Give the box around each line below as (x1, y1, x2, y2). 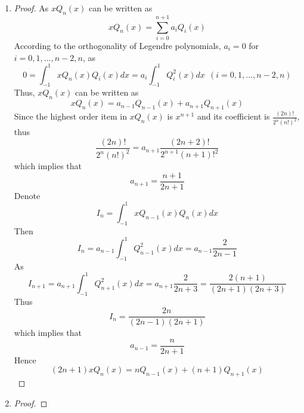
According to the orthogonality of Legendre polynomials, (14, 39, 221, 51)
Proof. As (14, 2, 49, 14)
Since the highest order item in (14, 110, 127, 123)
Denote (14, 189, 41, 201)
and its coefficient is (197, 110, 270, 123)
